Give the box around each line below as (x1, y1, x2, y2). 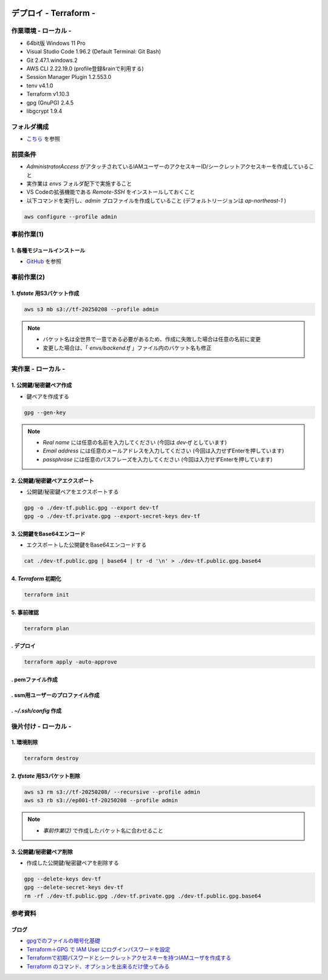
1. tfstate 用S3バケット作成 (11, 289, 80, 297)
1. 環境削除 (11, 738, 38, 746)
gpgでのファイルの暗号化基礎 (26, 937, 100, 944)
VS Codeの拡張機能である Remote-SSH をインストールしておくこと (26, 188, 196, 196)
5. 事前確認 (11, 608, 39, 616)
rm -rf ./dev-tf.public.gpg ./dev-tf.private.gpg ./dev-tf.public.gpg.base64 (24, 893, 261, 899)
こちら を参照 (26, 135, 60, 143)
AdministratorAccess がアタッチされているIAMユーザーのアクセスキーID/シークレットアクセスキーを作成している (26, 163, 309, 170)
